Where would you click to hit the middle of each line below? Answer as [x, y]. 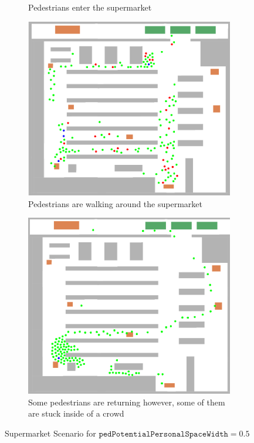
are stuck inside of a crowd [76, 413]
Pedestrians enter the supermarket [90, 7]
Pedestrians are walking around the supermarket [115, 203]
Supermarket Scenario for [50, 433]
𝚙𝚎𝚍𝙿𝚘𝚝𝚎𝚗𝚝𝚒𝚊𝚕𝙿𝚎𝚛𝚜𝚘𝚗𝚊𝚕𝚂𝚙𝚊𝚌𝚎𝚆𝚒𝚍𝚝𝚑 [163, 434]
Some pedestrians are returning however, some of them [127, 402]
